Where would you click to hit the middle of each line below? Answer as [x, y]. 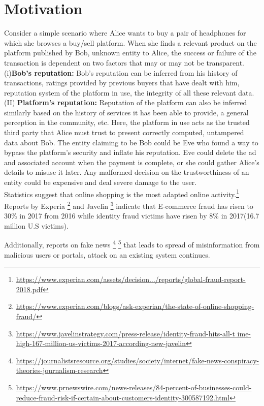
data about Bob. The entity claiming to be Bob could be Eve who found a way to [131, 142]
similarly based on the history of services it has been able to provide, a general [126, 112]
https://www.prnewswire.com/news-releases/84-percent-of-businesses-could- [134, 387]
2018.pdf [29, 289]
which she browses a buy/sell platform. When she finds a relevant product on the [130, 42]
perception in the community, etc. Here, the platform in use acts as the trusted [127, 122]
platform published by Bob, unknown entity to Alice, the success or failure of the [130, 53]
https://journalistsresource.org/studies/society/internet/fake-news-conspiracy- [138, 360]
